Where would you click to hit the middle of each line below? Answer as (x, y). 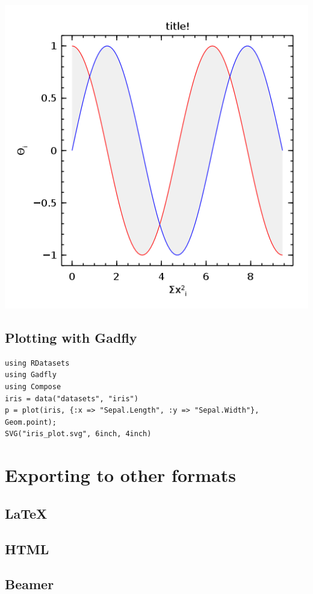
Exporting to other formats (120, 475)
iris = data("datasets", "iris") (72, 399)
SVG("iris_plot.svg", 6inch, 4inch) (78, 434)
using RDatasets (37, 363)
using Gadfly (31, 375)
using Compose (33, 386)
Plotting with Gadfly (71, 337)
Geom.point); (31, 422)
